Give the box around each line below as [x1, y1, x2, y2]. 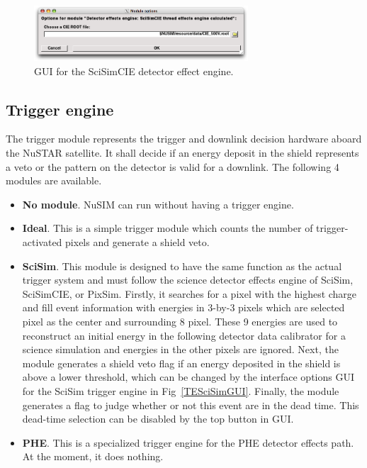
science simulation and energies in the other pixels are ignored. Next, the [22, 342, 339, 357]
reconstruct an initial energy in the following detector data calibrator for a [22, 328, 346, 342]
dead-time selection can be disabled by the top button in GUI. [22, 411, 294, 426]
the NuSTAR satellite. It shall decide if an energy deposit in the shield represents [6, 145, 359, 160]
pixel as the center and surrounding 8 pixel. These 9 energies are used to [22, 313, 338, 328]
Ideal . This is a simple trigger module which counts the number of [22, 221, 313, 235]
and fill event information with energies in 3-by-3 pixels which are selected [22, 300, 345, 315]
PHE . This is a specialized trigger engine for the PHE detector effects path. [22, 435, 354, 450]
